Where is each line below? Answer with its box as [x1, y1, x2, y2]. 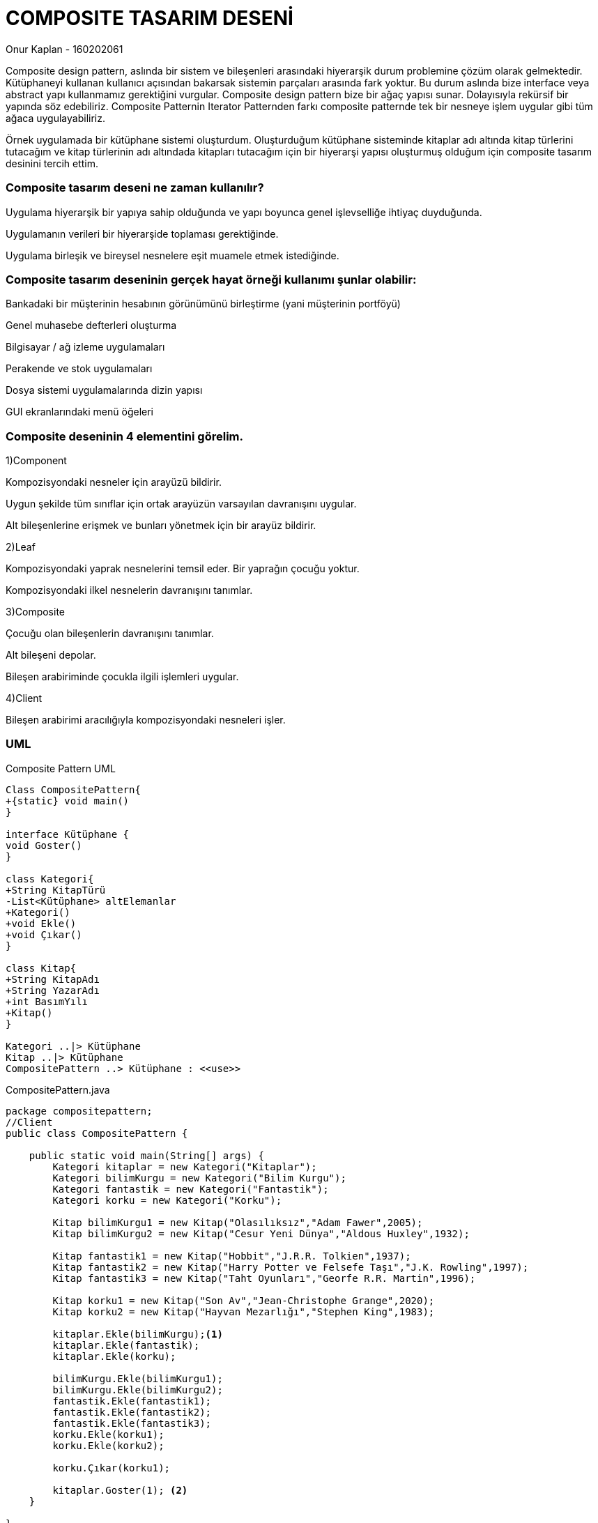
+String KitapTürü [6, 884, 106, 896]
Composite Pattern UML [6, 762, 116, 774]
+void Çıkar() [6, 928, 82, 940]
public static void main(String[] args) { [29, 1149, 264, 1161]
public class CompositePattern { [6, 1127, 188, 1139]
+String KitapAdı [6, 973, 100, 985]
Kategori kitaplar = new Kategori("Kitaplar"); [52, 1161, 317, 1172]
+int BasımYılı [6, 995, 89, 1007]
